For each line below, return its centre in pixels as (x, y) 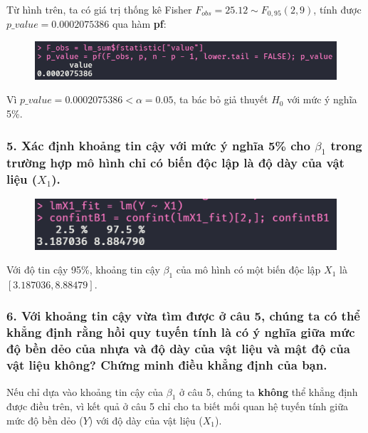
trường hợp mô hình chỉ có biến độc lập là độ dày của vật (175, 162)
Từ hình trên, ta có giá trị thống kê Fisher (99, 9)
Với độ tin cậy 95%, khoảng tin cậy (83, 270)
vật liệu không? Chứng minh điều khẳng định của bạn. (167, 365)
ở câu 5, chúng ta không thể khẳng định (269, 391)
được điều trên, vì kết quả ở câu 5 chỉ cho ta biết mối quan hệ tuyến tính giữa (177, 406)
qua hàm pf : (139, 24)
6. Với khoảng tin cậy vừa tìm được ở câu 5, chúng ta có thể (183, 316)
